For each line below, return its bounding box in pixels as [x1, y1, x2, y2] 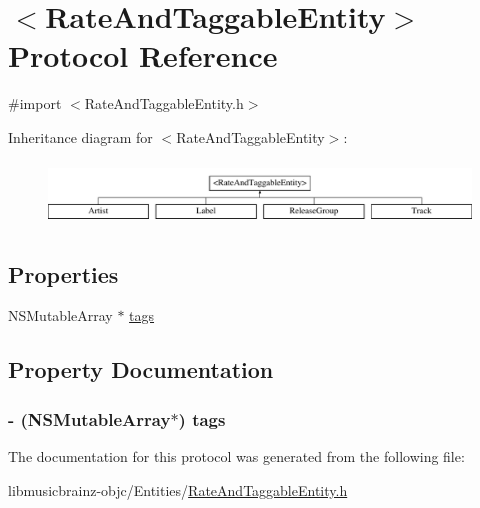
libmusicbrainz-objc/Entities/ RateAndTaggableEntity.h [8, 479, 348, 500]
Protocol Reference [8, 35, 278, 76]
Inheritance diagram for [8, 126, 153, 147]
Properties [8, 258, 119, 289]
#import [8, 93, 62, 114]
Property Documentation [8, 354, 274, 385]
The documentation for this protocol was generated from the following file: [8, 446, 465, 467]
